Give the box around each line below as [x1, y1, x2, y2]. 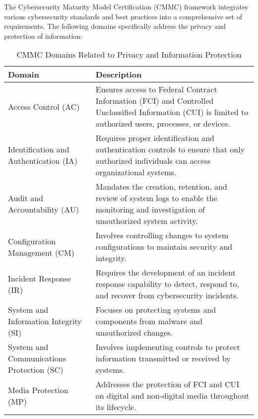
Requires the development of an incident [95, 267, 236, 279]
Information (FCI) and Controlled [95, 95, 214, 107]
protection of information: [4, 30, 83, 41]
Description [95, 69, 142, 80]
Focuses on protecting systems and [95, 304, 216, 316]
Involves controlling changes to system [95, 229, 229, 241]
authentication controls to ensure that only [95, 143, 245, 155]
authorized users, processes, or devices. [95, 118, 230, 130]
